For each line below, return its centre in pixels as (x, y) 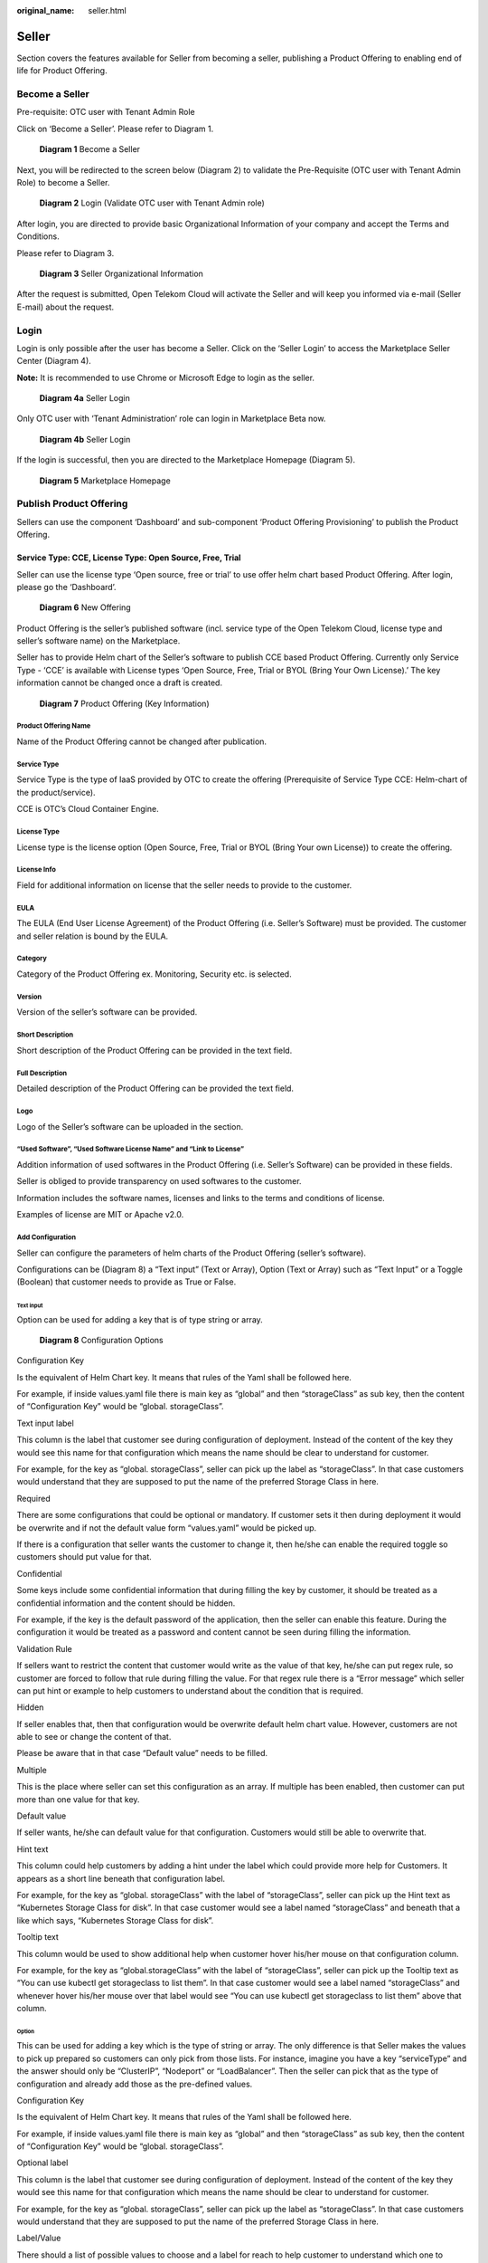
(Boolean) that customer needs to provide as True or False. (127, 1282)
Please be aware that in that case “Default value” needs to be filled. (142, 1753)
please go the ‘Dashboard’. (66, 587)
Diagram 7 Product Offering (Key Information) (124, 703)
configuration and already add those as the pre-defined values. (135, 2084)
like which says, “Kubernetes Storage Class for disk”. (115, 1920)
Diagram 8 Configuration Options (102, 1340)
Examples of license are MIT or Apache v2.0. (100, 1215)
